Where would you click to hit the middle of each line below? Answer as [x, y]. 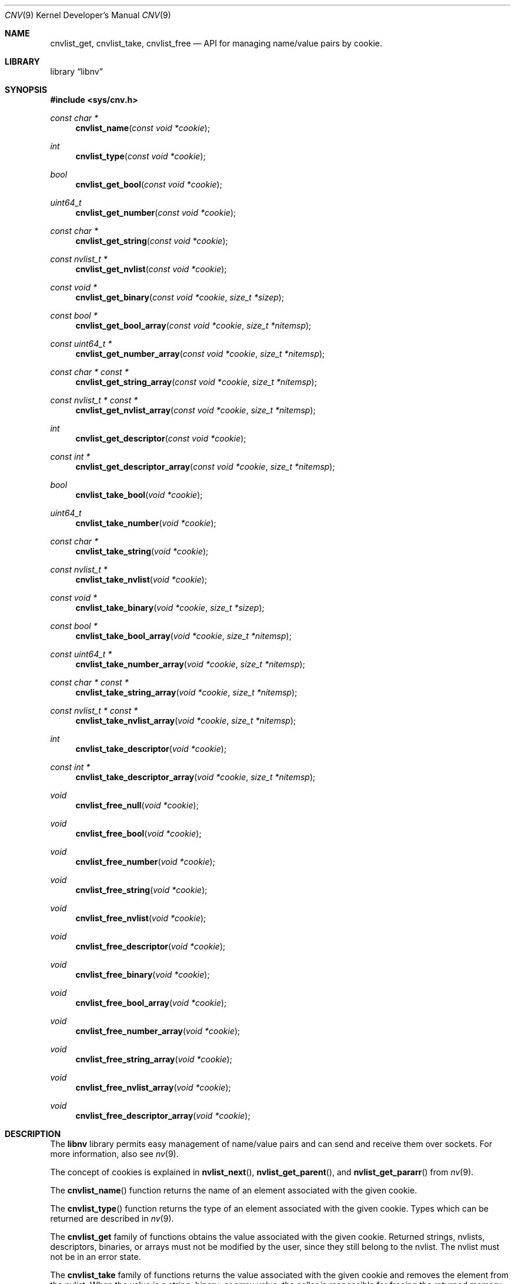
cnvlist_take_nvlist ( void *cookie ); [141, 579]
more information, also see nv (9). [114, 1154]
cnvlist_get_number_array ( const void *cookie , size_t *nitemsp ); [200, 354]
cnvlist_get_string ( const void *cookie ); [152, 241]
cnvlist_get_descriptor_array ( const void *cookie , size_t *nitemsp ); [205, 467]
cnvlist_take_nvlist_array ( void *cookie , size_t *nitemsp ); [186, 720]
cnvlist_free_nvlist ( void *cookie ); [141, 918]
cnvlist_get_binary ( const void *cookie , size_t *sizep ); [180, 297]
